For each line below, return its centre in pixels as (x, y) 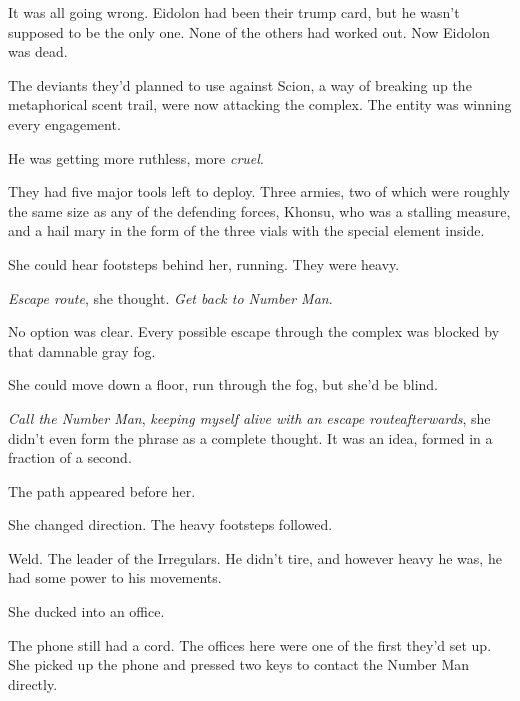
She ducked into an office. (86, 611)
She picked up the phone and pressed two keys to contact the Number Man (239, 664)
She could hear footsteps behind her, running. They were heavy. (204, 263)
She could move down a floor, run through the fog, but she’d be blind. (223, 384)
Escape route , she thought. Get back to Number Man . (170, 297)
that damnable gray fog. (82, 350)
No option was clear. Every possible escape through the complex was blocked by (254, 331)
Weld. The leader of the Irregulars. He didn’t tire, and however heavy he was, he (255, 557)
